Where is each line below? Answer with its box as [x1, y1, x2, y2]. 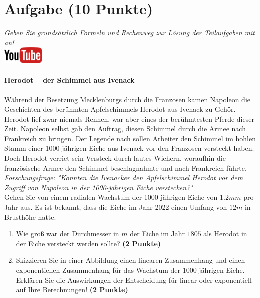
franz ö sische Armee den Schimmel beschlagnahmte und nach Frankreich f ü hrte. [4, 162, 247, 173]
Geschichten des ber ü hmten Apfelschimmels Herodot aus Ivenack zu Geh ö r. [4, 104, 236, 114]
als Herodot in [203, 228, 247, 239]
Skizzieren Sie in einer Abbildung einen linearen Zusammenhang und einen [16, 255, 245, 265]
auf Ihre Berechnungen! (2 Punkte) [16, 284, 128, 295]
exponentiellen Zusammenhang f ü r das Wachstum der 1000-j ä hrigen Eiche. [16, 265, 245, 275]
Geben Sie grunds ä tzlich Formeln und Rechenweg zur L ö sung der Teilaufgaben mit [4, 27, 255, 38]
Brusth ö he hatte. [4, 211, 56, 222]
